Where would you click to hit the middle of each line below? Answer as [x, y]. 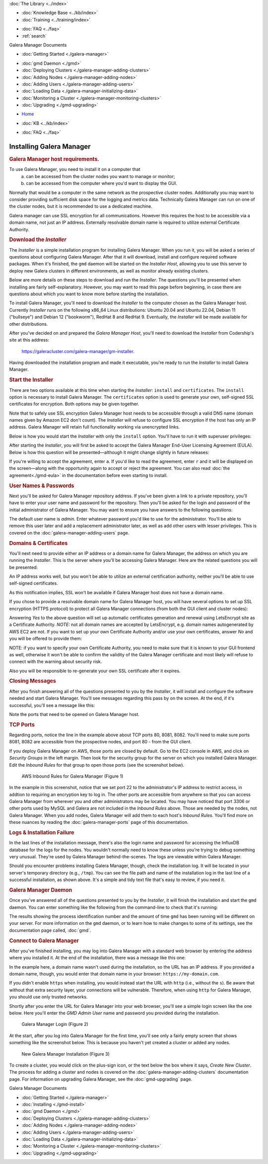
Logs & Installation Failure [42, 833]
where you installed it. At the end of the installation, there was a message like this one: [98, 958]
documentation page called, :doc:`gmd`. [50, 930]
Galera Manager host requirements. [54, 159]
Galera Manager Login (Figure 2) [55, 1024]
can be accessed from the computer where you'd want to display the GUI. [101, 183]
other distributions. [29, 324]
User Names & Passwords [42, 486]
